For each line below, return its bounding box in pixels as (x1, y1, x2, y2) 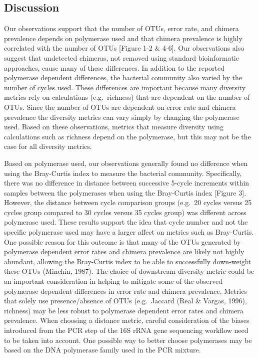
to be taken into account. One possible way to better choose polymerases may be (4, 334, 252, 345)
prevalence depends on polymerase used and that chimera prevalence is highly (4, 33, 242, 43)
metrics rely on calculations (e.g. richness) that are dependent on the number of (4, 92, 250, 102)
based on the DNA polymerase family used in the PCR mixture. (4, 344, 201, 355)
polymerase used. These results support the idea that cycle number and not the (4, 217, 248, 227)
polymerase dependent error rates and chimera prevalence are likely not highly (4, 246, 244, 257)
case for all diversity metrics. (4, 141, 92, 151)
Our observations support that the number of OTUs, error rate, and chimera (4, 23, 239, 34)
